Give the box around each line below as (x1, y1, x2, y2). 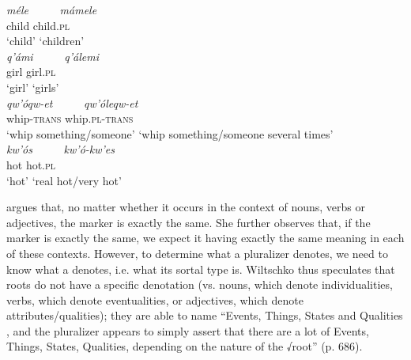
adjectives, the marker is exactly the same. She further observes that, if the (6, 214, 371, 230)
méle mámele (6, 2, 97, 17)
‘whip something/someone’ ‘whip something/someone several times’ (6, 125, 334, 142)
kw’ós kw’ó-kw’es (6, 141, 115, 157)
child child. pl (6, 17, 70, 33)
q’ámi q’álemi (6, 47, 99, 64)
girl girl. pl (6, 63, 56, 80)
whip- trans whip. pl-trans (6, 110, 134, 127)
